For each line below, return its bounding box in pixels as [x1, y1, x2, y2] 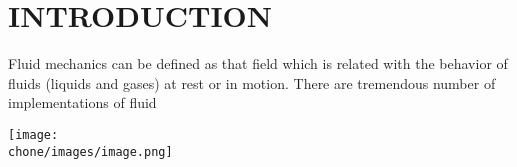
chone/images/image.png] [8, 144, 173, 159]
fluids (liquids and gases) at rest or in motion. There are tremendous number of [8, 72, 496, 93]
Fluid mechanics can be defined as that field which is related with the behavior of [8, 53, 508, 74]
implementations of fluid [8, 92, 157, 113]
